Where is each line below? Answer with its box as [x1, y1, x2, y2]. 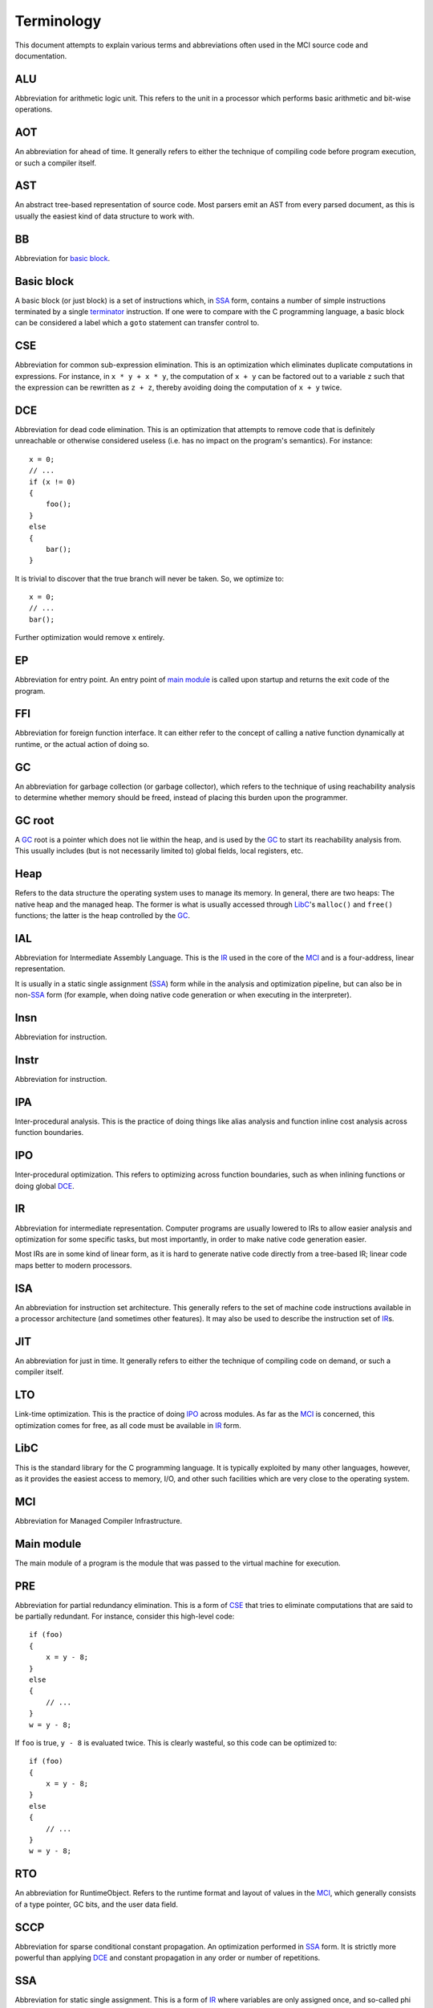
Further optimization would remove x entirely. [14, 633, 165, 643]
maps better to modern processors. [14, 1260, 132, 1270]
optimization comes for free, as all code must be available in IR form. [14, 1420, 242, 1430]
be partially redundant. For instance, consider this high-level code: [14, 1611, 235, 1621]
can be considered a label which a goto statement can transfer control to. [14, 318, 260, 328]
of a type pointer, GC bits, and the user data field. [14, 1900, 178, 1909]
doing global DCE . [14, 1181, 75, 1190]
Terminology [14, 12, 102, 30]
